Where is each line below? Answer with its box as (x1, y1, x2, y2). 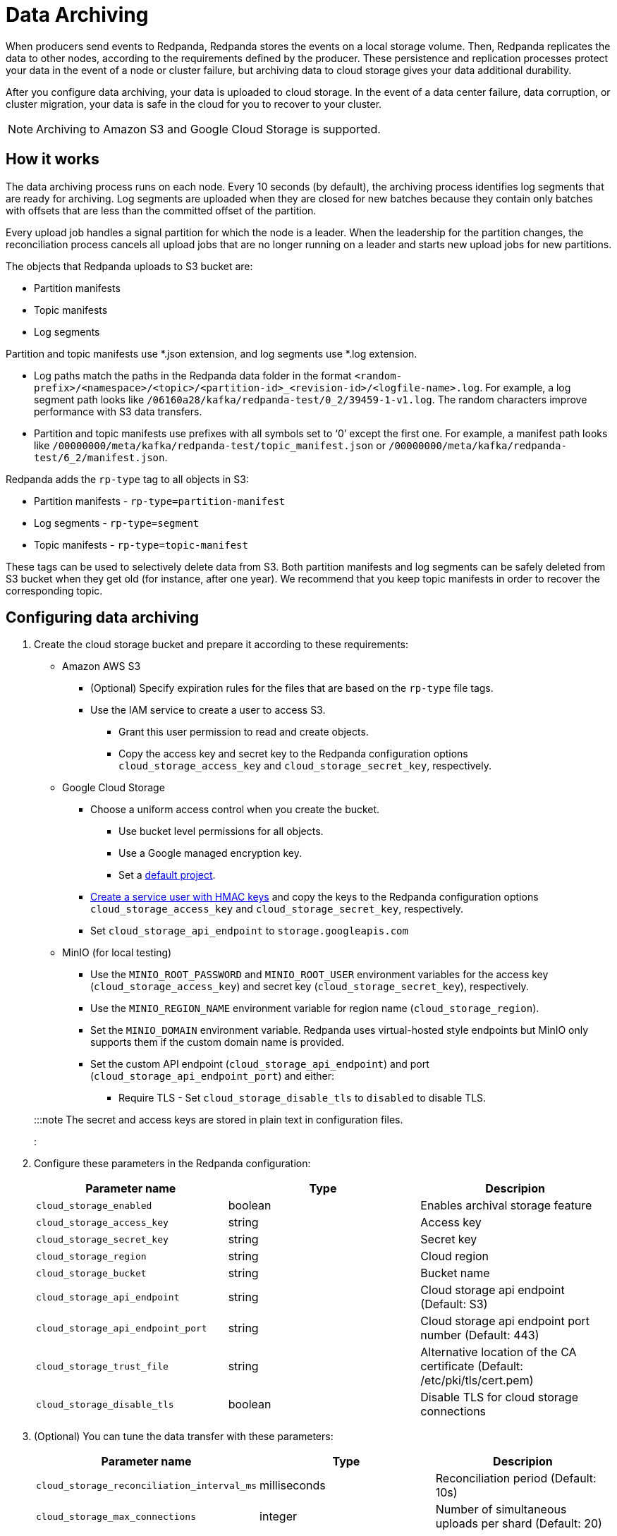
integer (259, 1509, 297, 1524)
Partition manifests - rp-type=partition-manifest (34, 494, 286, 507)
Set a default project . (118, 869, 216, 882)
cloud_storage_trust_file (36, 1360, 169, 1372)
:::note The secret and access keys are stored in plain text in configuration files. (34, 1114, 403, 1126)
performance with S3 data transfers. (34, 405, 202, 417)
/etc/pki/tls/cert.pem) (420, 1373, 534, 1388)
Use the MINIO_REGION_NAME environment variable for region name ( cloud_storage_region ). (90, 1002, 539, 1015)
